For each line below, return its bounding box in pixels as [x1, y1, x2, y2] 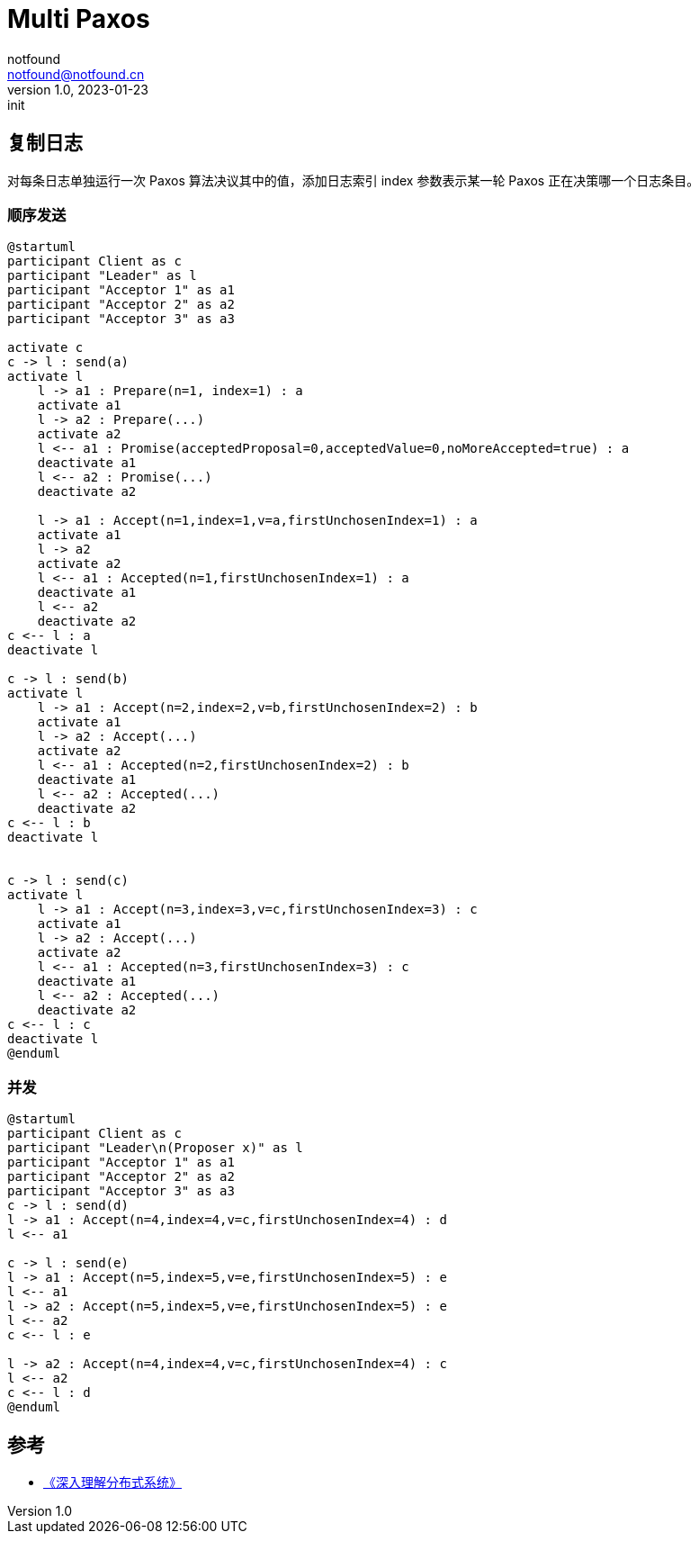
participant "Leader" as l [7, 268, 197, 284]
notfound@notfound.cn [7, 66, 145, 82]
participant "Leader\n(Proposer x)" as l [7, 1140, 303, 1156]
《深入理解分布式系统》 [43, 1473, 182, 1490]
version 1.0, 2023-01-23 [7, 81, 148, 97]
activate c [7, 340, 84, 356]
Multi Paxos [7, 4, 150, 34]
